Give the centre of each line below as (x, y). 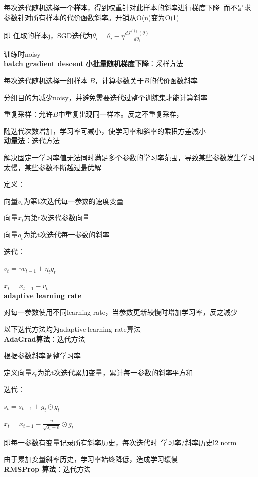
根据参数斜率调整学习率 (42, 356)
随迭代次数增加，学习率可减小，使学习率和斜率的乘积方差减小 (105, 130)
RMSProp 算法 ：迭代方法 (47, 468)
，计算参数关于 (120, 81)
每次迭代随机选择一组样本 (46, 81)
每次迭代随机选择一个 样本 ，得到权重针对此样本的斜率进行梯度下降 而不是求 (128, 7)
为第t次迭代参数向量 (57, 217)
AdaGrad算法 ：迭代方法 (44, 339)
